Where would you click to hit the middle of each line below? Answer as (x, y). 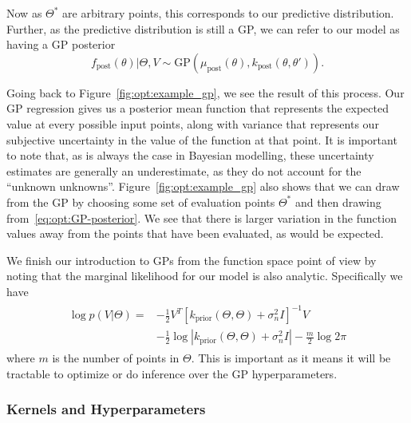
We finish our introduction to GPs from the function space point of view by (192, 260)
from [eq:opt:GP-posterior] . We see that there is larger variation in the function (202, 217)
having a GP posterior (61, 44)
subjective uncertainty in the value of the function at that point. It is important (202, 139)
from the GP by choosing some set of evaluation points (141, 202)
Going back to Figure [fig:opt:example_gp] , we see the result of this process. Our (205, 92)
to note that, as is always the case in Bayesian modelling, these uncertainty (190, 155)
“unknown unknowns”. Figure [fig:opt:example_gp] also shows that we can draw (203, 186)
